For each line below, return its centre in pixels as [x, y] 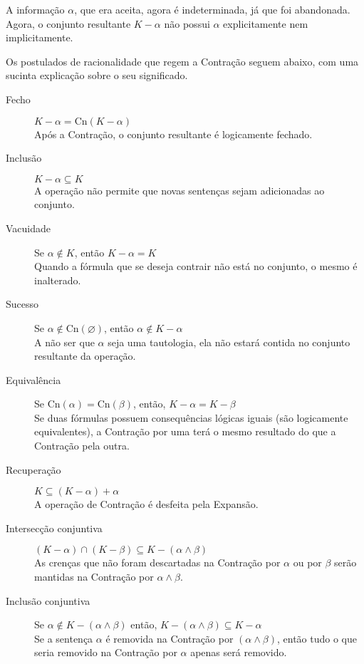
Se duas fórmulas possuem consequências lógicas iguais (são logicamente [191, 417]
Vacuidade [28, 228]
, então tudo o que [317, 638]
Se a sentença [64, 638]
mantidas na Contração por [94, 577]
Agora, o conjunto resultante [68, 23]
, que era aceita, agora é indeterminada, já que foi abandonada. [212, 9]
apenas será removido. [239, 652]
